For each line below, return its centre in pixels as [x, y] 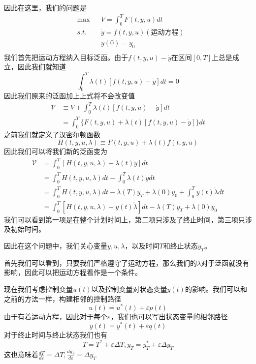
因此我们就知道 [42, 67]
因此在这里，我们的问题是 [45, 7]
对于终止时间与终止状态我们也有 [56, 334]
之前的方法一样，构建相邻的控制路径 [63, 298]
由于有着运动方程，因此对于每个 [56, 317]
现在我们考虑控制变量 [38, 288]
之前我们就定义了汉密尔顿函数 [52, 134]
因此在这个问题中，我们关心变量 [56, 245]
